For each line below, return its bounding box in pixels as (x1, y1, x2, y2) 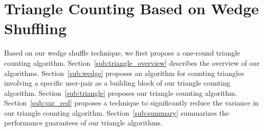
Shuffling (4, 18, 67, 39)
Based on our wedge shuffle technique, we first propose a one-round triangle (4, 47, 241, 58)
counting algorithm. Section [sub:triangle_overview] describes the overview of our (4, 57, 260, 68)
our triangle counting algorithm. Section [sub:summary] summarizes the (4, 107, 229, 118)
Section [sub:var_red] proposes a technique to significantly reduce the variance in (4, 97, 259, 108)
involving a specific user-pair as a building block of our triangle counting (4, 77, 230, 88)
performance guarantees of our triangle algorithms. (4, 117, 163, 128)
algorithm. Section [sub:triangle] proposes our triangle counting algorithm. (4, 87, 237, 98)
